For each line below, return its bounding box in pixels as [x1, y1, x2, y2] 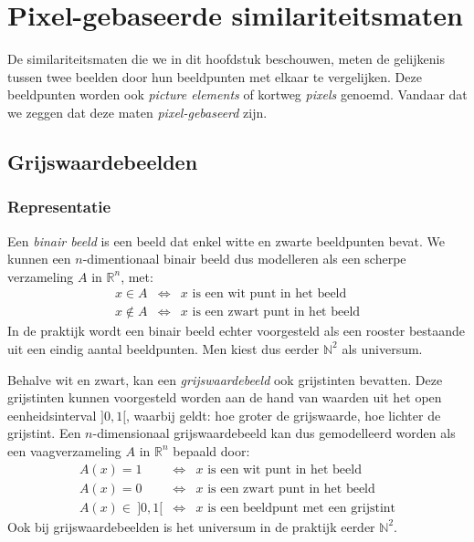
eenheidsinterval [7, 405, 97, 424]
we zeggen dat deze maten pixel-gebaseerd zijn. [7, 102, 268, 121]
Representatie [7, 195, 111, 218]
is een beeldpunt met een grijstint [207, 501, 396, 515]
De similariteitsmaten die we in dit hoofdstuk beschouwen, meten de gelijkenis [7, 49, 445, 68]
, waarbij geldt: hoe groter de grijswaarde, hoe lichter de [126, 405, 441, 424]
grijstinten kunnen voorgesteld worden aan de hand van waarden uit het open [7, 388, 442, 407]
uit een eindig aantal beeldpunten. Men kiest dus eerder [7, 339, 320, 358]
